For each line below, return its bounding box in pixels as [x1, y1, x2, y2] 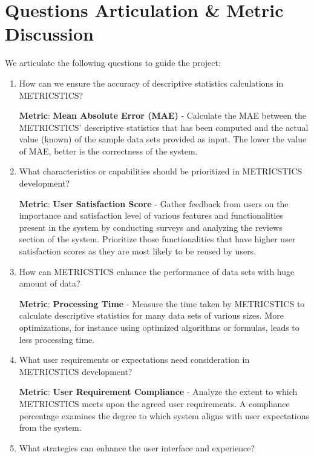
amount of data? [19, 277, 80, 290]
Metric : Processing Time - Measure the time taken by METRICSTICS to [19, 297, 305, 310]
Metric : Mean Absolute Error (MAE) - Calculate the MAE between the [19, 109, 307, 122]
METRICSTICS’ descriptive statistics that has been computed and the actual [19, 121, 309, 133]
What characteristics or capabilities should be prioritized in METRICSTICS [19, 165, 303, 178]
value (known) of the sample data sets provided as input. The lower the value [19, 133, 307, 145]
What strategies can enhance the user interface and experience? [19, 441, 255, 454]
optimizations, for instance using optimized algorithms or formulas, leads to [19, 321, 299, 333]
